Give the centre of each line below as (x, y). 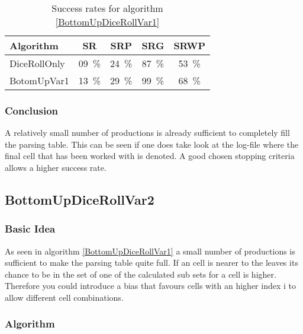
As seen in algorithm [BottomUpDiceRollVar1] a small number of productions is (150, 251)
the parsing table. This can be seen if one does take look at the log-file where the (152, 144)
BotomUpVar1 (39, 80)
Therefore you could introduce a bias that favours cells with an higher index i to (150, 286)
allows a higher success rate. (56, 167)
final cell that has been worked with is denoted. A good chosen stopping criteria (150, 156)
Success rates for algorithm (107, 8)
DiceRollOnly (37, 63)
